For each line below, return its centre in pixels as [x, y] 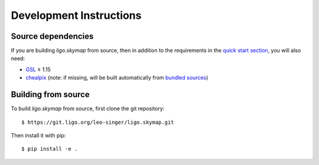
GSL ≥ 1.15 [38, 69]
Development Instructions [76, 15]
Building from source [50, 95]
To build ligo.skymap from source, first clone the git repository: [88, 108]
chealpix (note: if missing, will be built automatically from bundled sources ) [117, 78]
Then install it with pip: [38, 135]
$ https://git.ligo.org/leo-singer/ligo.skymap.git [98, 122]
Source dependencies [52, 36]
